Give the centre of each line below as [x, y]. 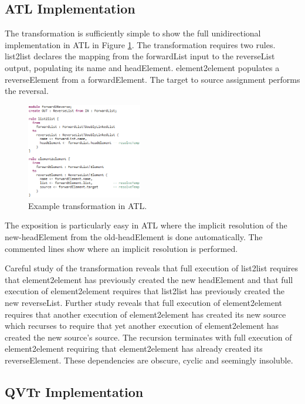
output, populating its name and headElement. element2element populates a [142, 67]
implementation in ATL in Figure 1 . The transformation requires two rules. [140, 44]
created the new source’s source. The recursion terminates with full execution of [148, 337]
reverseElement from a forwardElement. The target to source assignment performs [152, 79]
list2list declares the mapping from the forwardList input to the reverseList [140, 56]
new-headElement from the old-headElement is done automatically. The [134, 237]
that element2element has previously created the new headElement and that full [149, 279]
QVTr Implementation [74, 391]
